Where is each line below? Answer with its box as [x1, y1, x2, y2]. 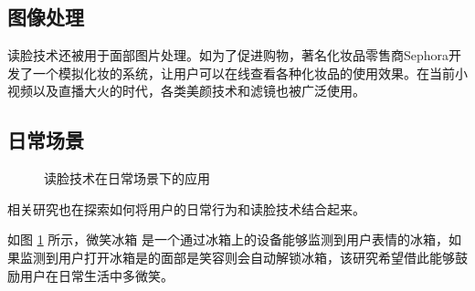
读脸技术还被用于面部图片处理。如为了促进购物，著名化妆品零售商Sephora [7, 46, 449, 65]
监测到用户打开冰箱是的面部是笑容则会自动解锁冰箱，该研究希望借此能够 [19, 247, 455, 266]
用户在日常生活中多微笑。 [19, 265, 174, 285]
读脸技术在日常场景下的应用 [44, 169, 210, 188]
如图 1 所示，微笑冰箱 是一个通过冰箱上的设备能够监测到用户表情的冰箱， [7, 230, 449, 249]
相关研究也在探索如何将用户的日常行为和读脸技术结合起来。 [7, 199, 365, 218]
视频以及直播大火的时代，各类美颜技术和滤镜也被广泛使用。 [7, 81, 365, 100]
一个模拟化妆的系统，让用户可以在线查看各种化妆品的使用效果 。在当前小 [32, 63, 468, 82]
